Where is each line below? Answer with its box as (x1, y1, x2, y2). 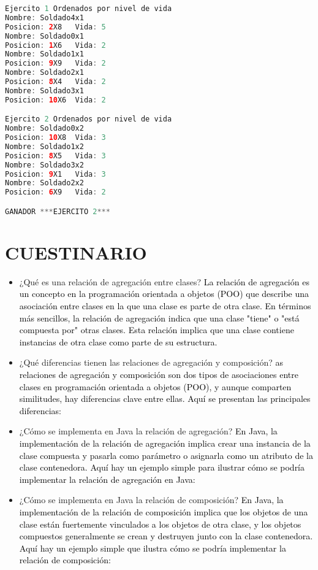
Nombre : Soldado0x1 (5, 31, 84, 40)
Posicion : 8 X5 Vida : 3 (5, 151, 106, 160)
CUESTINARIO (5, 239, 147, 264)
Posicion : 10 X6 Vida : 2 (5, 95, 106, 104)
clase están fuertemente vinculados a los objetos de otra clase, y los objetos (19, 517, 301, 530)
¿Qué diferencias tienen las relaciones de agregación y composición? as (19, 356, 283, 369)
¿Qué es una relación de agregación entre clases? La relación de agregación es (19, 275, 309, 288)
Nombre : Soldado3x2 (5, 160, 84, 169)
